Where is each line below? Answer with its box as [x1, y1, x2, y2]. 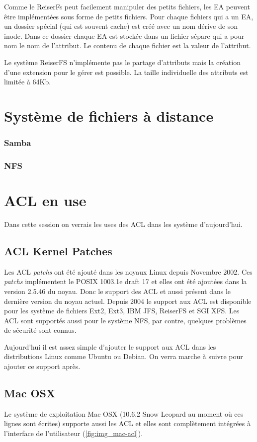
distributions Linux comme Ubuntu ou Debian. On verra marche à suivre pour [4, 351, 243, 362]
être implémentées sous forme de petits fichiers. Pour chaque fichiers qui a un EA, [4, 11, 254, 21]
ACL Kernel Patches [4, 243, 112, 258]
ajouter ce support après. [4, 361, 81, 371]
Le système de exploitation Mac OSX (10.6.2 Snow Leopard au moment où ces [4, 408, 244, 419]
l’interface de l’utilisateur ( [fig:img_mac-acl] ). [4, 428, 143, 439]
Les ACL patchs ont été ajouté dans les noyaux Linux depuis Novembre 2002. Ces [4, 266, 253, 277]
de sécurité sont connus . [4, 325, 77, 335]
